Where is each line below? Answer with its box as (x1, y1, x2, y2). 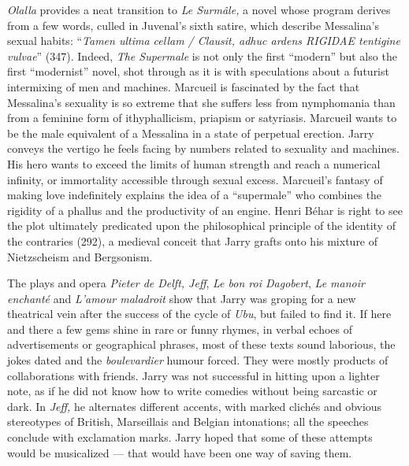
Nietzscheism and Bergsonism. (7, 248, 153, 264)
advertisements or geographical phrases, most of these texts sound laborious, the (7, 336, 396, 353)
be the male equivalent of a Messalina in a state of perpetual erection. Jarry (7, 124, 374, 141)
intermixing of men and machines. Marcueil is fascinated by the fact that (7, 78, 360, 94)
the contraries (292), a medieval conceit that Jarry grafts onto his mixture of (7, 232, 378, 249)
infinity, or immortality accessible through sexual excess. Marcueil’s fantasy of (7, 171, 383, 187)
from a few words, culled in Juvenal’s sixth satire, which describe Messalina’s (7, 17, 379, 33)
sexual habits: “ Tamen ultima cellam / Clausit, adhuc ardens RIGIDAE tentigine (7, 32, 400, 49)
